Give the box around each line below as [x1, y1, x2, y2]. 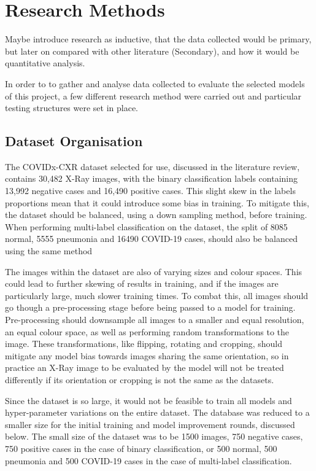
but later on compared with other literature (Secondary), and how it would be [5, 44, 299, 57]
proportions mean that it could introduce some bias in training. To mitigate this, [5, 196, 309, 209]
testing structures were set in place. [5, 101, 138, 114]
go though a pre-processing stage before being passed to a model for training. [5, 301, 296, 314]
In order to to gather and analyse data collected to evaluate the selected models [5, 77, 305, 90]
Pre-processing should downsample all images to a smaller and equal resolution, [5, 313, 304, 326]
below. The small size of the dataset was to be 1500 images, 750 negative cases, [5, 430, 303, 443]
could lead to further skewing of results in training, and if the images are [5, 277, 279, 290]
